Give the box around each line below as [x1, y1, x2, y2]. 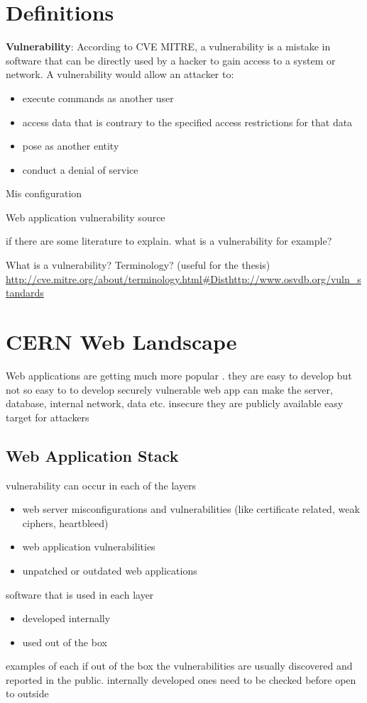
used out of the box [22, 634, 107, 649]
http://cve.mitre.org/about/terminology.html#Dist [6, 271, 229, 286]
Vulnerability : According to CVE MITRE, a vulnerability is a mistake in [6, 39, 331, 54]
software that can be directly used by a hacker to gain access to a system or [6, 52, 336, 67]
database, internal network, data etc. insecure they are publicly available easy [6, 396, 344, 411]
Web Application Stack [6, 444, 179, 466]
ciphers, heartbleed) [22, 515, 109, 530]
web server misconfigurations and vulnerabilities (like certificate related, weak [22, 502, 360, 516]
